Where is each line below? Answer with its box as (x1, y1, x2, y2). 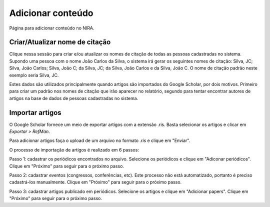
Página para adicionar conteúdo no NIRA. (9, 25, 94, 31)
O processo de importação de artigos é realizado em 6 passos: (9, 146, 139, 152)
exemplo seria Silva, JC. (9, 72, 59, 78)
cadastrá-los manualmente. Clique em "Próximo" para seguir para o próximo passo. (9, 179, 182, 185)
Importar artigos (9, 108, 62, 117)
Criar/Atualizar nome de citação (9, 38, 111, 46)
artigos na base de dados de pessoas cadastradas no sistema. (9, 95, 138, 101)
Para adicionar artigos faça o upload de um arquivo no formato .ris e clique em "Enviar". (9, 137, 190, 143)
